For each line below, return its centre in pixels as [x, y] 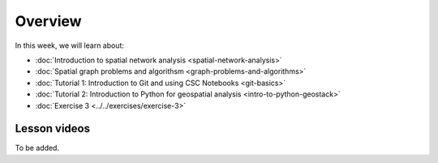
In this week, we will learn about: [70, 45]
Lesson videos [53, 129]
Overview [48, 21]
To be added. [37, 148]
